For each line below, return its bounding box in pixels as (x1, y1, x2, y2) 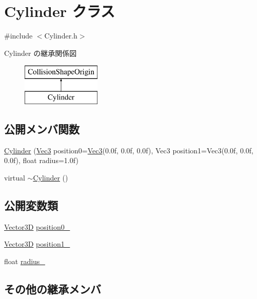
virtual (4, 172, 25, 183)
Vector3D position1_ (4, 238, 70, 249)
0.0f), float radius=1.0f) (4, 155, 78, 166)
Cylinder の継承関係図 (4, 47, 77, 58)
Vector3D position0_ (4, 221, 70, 232)
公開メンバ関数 (4, 121, 80, 136)
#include (4, 30, 33, 41)
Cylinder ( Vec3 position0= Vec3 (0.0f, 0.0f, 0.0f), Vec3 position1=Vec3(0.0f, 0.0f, (4, 145, 254, 155)
